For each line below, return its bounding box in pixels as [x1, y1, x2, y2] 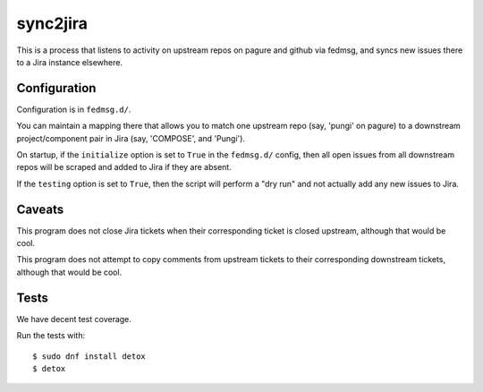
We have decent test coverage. [16, 313, 131, 324]
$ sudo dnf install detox [32, 351, 147, 362]
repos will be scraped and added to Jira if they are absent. [16, 162, 232, 173]
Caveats [16, 201, 64, 217]
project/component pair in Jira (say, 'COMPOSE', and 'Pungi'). [16, 132, 246, 143]
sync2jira [16, 13, 89, 33]
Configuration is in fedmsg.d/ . [16, 104, 131, 115]
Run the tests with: [16, 330, 85, 341]
